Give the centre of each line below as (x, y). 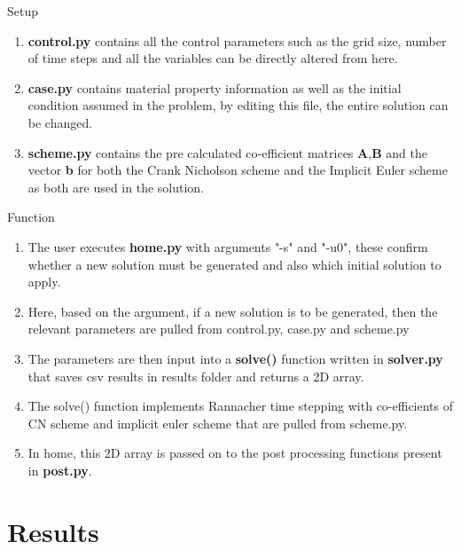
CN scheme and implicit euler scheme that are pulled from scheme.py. (218, 423)
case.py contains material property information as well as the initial (215, 87)
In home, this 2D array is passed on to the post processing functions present (235, 453)
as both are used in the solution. (116, 187)
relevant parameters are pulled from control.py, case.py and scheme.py (219, 329)
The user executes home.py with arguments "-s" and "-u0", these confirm (228, 246)
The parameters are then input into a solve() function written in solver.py (235, 358)
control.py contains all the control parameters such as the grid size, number (237, 40)
